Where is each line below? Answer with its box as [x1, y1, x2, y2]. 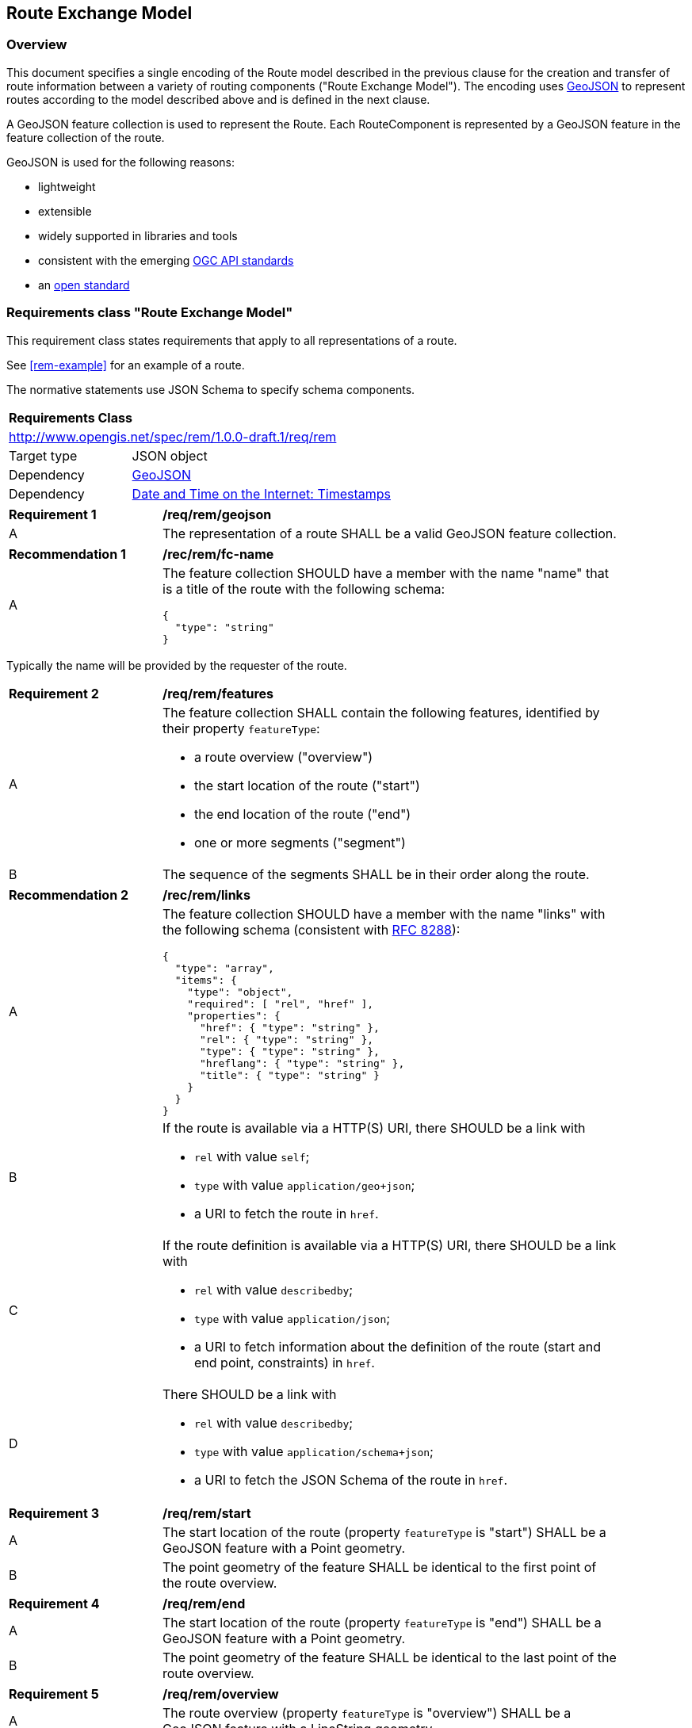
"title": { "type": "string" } [199, 1069, 380, 1081]
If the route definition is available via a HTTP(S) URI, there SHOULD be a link [162, 1237, 617, 1253]
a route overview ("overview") [194, 748, 373, 765]
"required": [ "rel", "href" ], [187, 997, 374, 1010]
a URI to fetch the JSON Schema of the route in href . [194, 1471, 508, 1488]
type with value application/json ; [194, 1309, 391, 1326]
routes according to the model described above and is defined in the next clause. [6, 92, 430, 106]
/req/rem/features [162, 685, 274, 702]
